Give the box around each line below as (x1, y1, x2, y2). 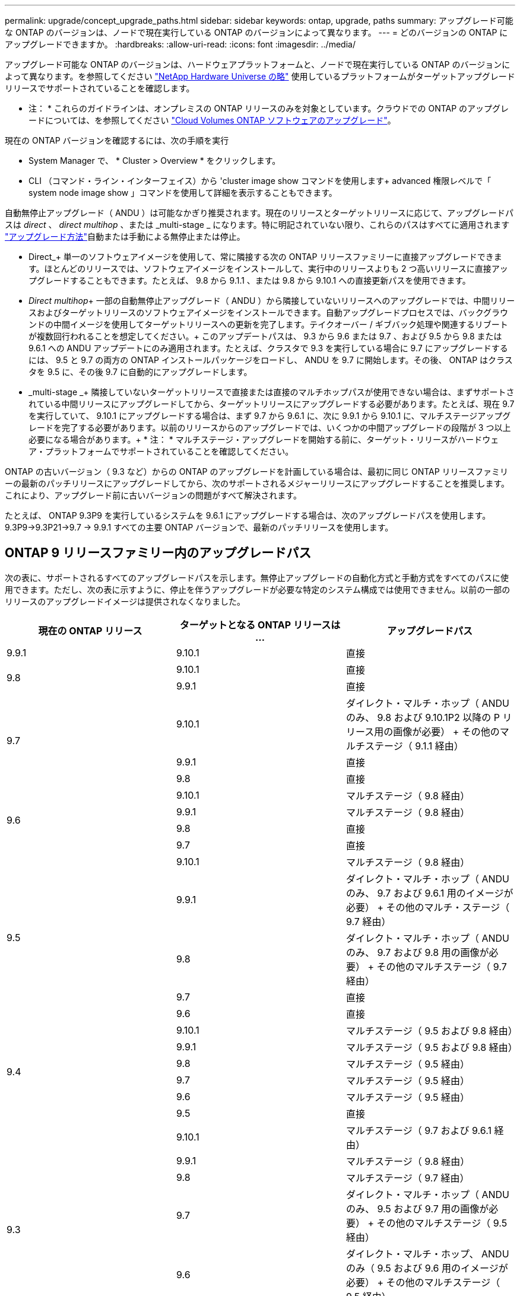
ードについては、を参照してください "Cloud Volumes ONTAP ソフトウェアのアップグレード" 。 (28, 115, 396, 125)
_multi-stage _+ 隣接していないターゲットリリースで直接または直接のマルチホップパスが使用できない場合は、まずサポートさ (28, 387, 515, 397)
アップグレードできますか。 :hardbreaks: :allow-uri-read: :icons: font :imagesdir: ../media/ (5, 39, 356, 49)
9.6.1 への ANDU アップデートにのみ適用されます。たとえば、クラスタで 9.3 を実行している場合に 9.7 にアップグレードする (28, 343, 508, 353)
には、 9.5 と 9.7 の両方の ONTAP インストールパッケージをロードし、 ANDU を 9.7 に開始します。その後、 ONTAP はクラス (28, 355, 513, 365)
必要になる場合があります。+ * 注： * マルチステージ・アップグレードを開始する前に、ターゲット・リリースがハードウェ (28, 434, 499, 444)
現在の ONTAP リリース (38, 624, 142, 637)
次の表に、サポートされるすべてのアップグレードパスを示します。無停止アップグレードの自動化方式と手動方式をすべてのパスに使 (5, 572, 509, 583)
